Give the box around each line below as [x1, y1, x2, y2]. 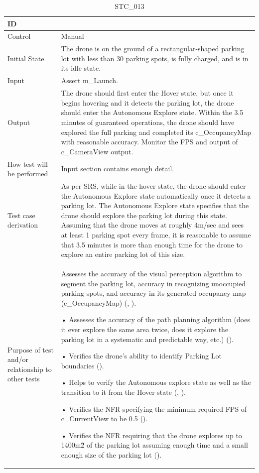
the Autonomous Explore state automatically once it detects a [61, 190, 251, 201]
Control [7, 31, 31, 41]
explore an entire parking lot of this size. [61, 249, 185, 259]
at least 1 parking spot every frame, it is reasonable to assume [61, 229, 251, 239]
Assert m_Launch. [61, 75, 118, 86]
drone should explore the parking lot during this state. [61, 210, 227, 220]
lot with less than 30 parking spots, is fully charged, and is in [61, 53, 249, 63]
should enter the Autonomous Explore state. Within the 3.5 [61, 107, 244, 118]
